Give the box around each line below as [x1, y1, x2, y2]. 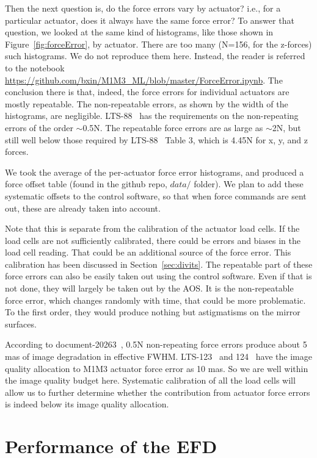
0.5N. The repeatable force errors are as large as [82, 121, 263, 134]
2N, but [272, 121, 301, 134]
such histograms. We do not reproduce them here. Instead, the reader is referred [5, 49, 305, 62]
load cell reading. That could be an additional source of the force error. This [5, 246, 291, 259]
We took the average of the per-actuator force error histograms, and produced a [5, 165, 304, 178]
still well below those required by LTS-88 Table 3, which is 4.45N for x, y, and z [5, 133, 308, 146]
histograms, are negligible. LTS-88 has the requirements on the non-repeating [5, 109, 299, 122]
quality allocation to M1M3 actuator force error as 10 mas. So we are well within [5, 362, 308, 374]
